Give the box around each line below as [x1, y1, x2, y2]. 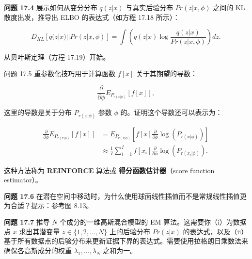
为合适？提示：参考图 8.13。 [4, 200, 93, 210]
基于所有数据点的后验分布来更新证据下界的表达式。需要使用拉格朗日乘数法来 [4, 236, 248, 246]
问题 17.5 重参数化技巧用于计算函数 [4, 68, 116, 78]
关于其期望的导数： [136, 68, 198, 78]
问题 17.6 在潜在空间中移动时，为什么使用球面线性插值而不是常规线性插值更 [4, 191, 247, 201]
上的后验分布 [109, 226, 150, 236]
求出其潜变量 [19, 226, 60, 236]
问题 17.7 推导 [4, 217, 50, 227]
